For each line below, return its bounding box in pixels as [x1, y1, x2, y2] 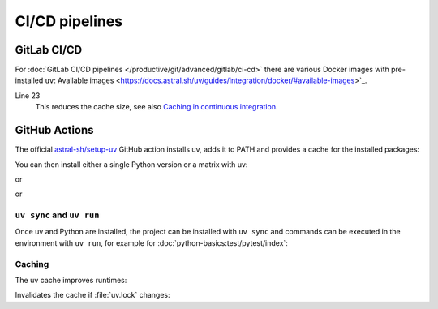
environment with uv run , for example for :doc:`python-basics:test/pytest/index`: [15, 238, 288, 247]
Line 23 [15, 90, 41, 101]
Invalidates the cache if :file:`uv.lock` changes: [15, 290, 170, 300]
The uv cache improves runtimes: [15, 275, 127, 285]
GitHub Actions [15, 123, 94, 137]
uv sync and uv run [15, 209, 100, 221]
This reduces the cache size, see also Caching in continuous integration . [35, 102, 278, 112]
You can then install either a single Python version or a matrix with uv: [15, 159, 248, 170]
